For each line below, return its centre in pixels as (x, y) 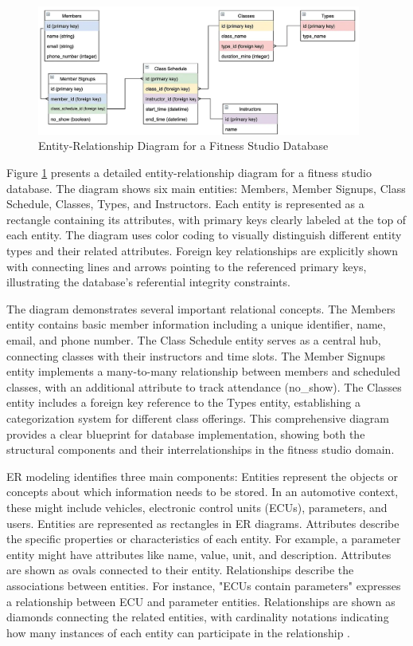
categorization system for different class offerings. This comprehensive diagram (198, 418)
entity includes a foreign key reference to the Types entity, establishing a (183, 402)
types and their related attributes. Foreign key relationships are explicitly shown (203, 251)
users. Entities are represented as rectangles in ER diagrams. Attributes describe (203, 523)
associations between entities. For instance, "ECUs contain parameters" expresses (204, 585)
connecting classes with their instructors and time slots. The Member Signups (196, 355)
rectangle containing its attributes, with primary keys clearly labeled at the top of (206, 219)
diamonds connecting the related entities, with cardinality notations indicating (198, 617)
